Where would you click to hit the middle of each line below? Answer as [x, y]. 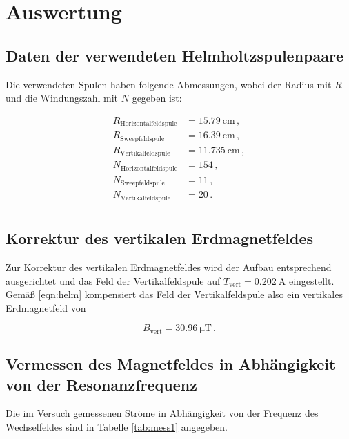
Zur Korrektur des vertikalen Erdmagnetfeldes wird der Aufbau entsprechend [169, 267]
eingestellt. [311, 280]
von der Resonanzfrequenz [101, 384]
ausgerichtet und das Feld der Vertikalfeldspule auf [113, 280]
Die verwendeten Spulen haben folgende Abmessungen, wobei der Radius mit [169, 84]
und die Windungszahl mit [62, 98]
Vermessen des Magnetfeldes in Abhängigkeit [171, 364]
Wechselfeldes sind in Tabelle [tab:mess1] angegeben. [117, 426]
